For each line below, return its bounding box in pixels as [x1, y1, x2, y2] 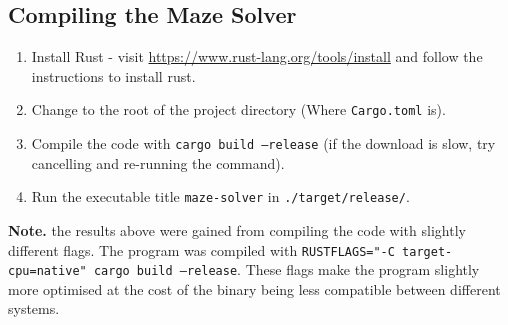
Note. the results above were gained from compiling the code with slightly [8, 219, 466, 240]
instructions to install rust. [31, 65, 196, 86]
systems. [8, 298, 60, 319]
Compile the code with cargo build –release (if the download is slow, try [31, 133, 496, 154]
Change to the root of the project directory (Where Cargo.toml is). [31, 99, 446, 120]
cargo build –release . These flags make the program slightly [93, 259, 480, 280]
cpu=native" [8, 264, 87, 279]
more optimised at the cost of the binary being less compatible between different [8, 278, 501, 299]
